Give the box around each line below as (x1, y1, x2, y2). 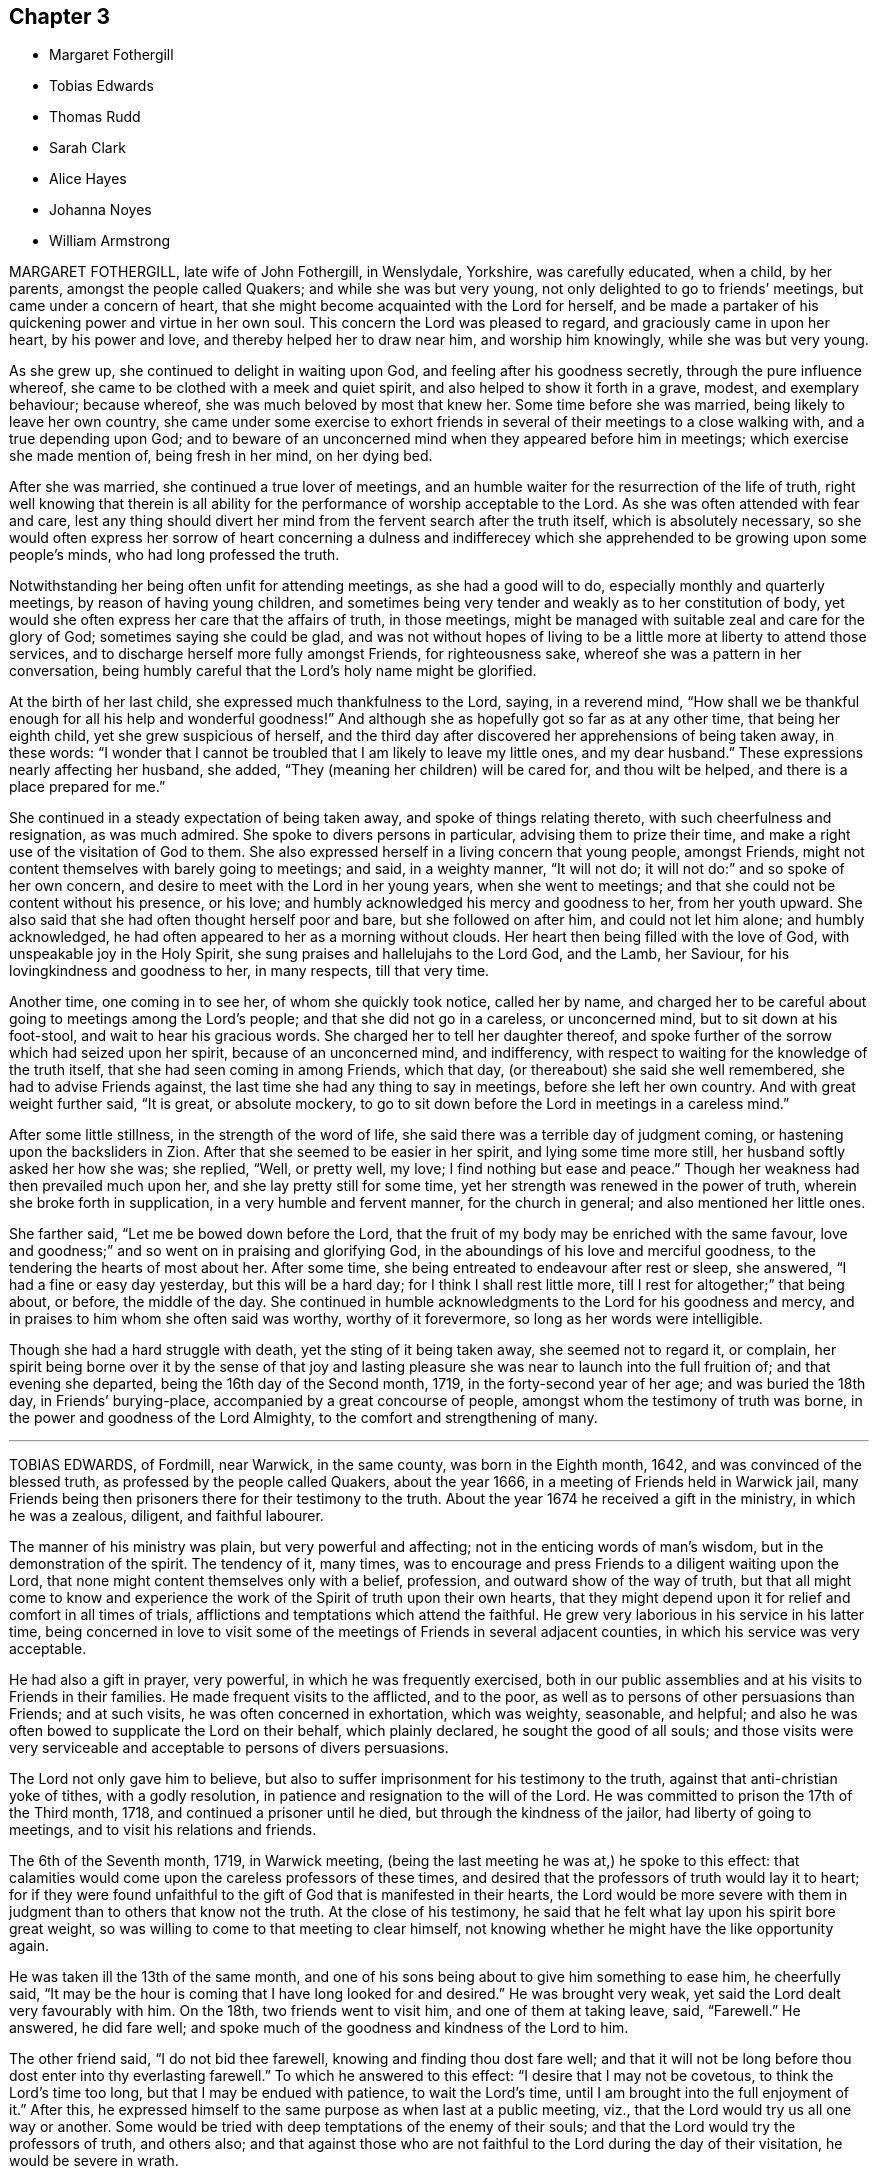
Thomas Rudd (49, 108, 141, 126)
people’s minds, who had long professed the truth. (9, 546, 340, 564)
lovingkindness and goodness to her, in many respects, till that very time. (9, 962, 490, 980)
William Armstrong (49, 232, 171, 250)
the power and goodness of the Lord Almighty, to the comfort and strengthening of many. (9, 1409, 598, 1427)
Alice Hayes (49, 170, 127, 188)
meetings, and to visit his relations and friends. (9, 1821, 317, 1839)
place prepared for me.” (9, 778, 166, 796)
